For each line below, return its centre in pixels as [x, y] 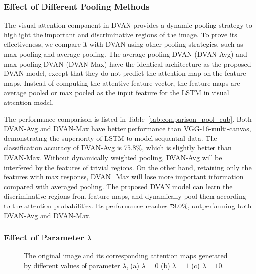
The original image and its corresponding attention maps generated [126, 256]
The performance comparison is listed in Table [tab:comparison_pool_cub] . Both [128, 119]
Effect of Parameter [44, 237]
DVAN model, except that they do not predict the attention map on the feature [125, 73]
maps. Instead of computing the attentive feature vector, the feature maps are [122, 83]
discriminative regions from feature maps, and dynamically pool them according [125, 196]
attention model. [29, 102]
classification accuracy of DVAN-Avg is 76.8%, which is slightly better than [118, 148]
